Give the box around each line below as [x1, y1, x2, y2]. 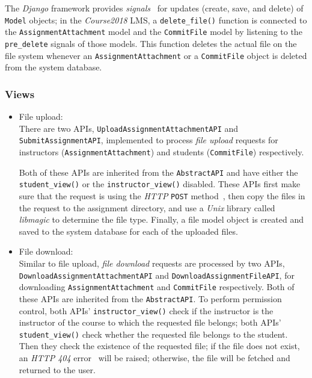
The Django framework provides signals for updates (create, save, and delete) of [5, 2, 304, 14]
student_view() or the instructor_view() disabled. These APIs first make [19, 178, 301, 190]
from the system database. [5, 61, 102, 73]
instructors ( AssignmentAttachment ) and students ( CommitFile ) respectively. [19, 145, 304, 158]
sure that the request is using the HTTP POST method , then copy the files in [19, 189, 305, 202]
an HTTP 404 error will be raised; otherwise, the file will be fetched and [19, 352, 290, 364]
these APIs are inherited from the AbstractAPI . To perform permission [19, 292, 282, 305]
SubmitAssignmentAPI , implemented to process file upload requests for [19, 134, 278, 146]
